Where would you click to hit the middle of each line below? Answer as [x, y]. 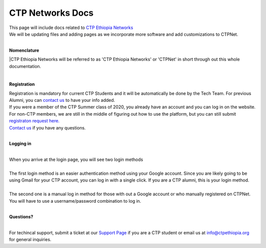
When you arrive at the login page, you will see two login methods [76, 159]
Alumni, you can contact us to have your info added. [62, 100]
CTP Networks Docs [51, 13]
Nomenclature [24, 50]
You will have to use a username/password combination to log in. [75, 201]
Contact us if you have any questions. [48, 127]
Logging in [20, 144]
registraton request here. [34, 121]
